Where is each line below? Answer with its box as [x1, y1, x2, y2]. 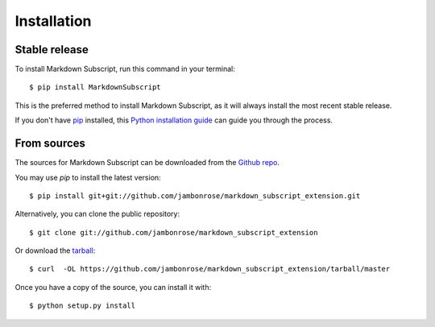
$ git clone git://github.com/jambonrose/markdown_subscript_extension [29, 228, 318, 237]
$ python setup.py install [29, 301, 136, 310]
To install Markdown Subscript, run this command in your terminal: [14, 64, 235, 74]
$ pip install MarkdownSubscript [29, 83, 161, 92]
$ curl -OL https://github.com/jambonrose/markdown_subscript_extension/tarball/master [29, 264, 391, 274]
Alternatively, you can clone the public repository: [14, 209, 180, 219]
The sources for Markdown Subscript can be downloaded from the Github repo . [14, 158, 280, 168]
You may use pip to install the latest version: [14, 172, 161, 182]
